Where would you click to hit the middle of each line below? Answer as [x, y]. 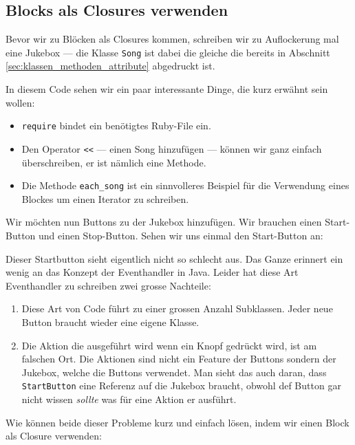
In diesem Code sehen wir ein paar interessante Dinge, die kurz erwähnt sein [167, 89]
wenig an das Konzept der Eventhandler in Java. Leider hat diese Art [152, 272]
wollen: [20, 102]
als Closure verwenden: [54, 436]
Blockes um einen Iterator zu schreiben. [105, 198]
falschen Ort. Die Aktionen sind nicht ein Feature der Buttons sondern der [179, 359]
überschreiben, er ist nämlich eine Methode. [114, 162]
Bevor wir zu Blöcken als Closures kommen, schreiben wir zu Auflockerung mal [172, 39]
